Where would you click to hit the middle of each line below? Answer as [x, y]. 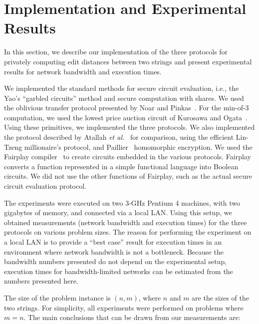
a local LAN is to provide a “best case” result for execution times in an [113, 242]
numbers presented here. [41, 281]
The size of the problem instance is [57, 297]
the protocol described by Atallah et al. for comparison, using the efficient [119, 137]
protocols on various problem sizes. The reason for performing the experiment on [128, 232]
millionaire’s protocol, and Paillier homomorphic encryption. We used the [138, 147]
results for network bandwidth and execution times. [83, 71]
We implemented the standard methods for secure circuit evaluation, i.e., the [122, 88]
